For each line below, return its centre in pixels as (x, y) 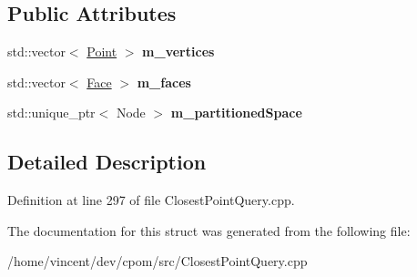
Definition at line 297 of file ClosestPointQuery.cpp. (151, 200)
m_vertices (178, 51)
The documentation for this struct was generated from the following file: (209, 230)
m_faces (164, 82)
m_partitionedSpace (236, 113)
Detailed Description (107, 162)
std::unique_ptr (51, 113)
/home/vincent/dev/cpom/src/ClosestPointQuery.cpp (158, 261)
